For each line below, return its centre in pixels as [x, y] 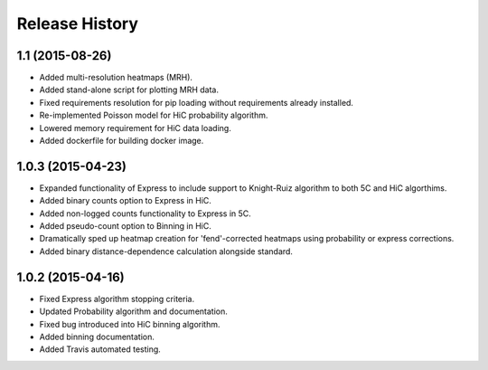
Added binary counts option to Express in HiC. [126, 201]
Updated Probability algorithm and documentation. [133, 311]
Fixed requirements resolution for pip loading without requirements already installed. [197, 102]
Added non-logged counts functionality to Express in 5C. [145, 213]
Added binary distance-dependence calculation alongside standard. [166, 251]
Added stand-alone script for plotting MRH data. [129, 90]
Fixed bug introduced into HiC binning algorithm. [130, 324]
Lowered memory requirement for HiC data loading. [136, 128]
